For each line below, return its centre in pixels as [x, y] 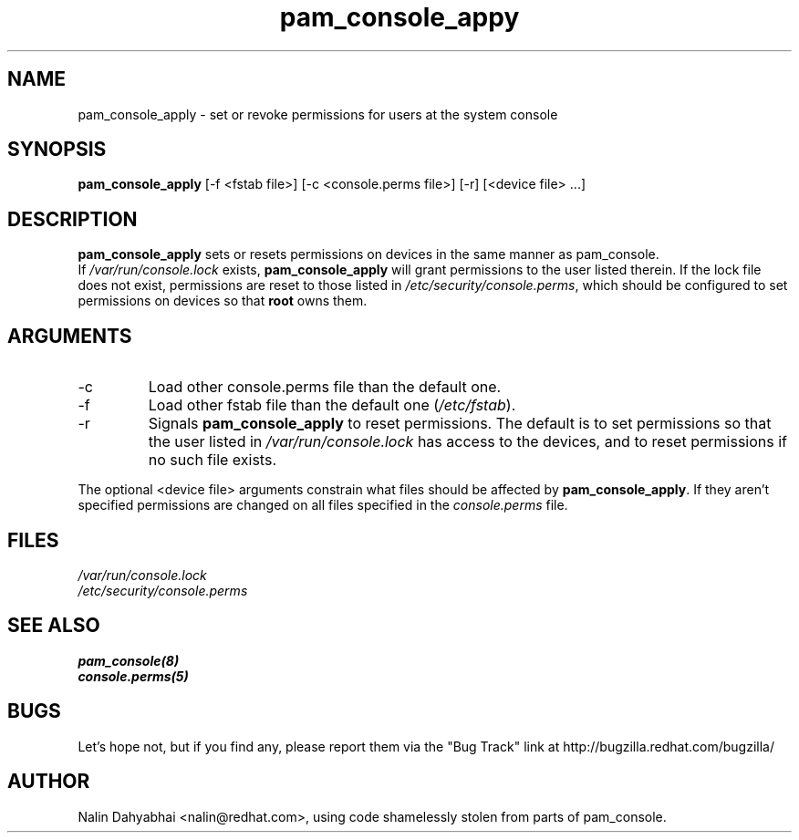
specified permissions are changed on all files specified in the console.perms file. [323, 505]
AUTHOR [49, 782]
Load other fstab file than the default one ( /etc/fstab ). [332, 405]
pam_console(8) [129, 660]
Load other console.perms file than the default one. [325, 387]
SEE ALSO [54, 626]
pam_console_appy [399, 17]
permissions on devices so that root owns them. [223, 301]
